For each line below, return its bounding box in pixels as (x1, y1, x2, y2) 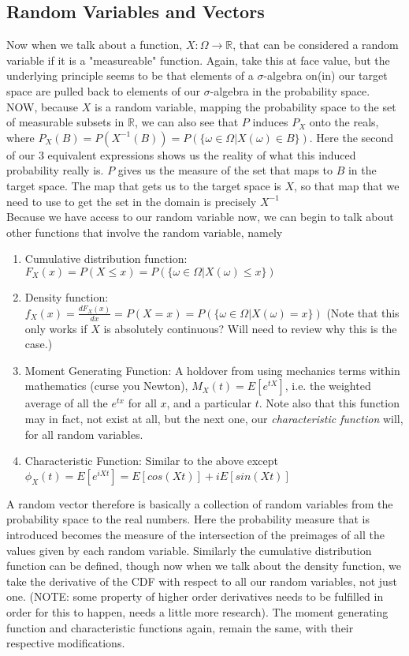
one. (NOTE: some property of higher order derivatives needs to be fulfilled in (6, 588, 384, 605)
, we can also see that (134, 114, 239, 130)
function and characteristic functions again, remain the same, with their (6, 619, 354, 635)
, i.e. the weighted (284, 377, 371, 394)
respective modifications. (6, 635, 125, 651)
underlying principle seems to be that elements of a (6, 67, 254, 84)
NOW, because (6, 98, 79, 114)
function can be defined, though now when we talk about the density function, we (6, 557, 402, 574)
